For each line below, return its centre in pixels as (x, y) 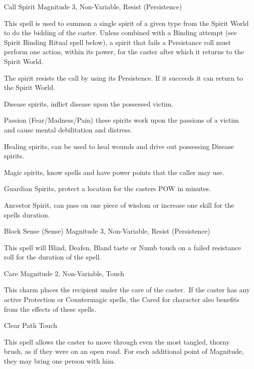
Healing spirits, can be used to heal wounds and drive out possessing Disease (119, 146)
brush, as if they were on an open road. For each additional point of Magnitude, (124, 351)
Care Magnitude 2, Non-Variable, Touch (64, 273)
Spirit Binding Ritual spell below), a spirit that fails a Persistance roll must (117, 42)
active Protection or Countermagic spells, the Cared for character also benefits (122, 299)
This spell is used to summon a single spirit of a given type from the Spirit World (127, 23)
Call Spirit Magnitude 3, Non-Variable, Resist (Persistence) (93, 6)
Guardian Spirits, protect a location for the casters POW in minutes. (107, 188)
